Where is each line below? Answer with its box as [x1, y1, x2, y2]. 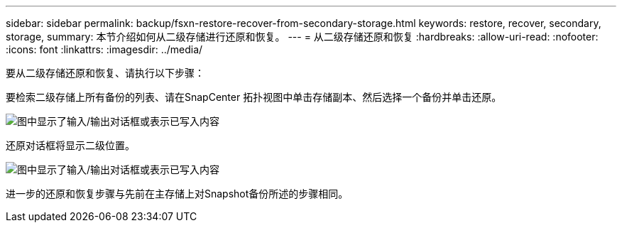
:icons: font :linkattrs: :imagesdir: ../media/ [6, 43, 203, 55]
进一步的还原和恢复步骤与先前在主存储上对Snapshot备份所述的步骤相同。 [6, 188, 349, 200]
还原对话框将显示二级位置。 [6, 139, 135, 151]
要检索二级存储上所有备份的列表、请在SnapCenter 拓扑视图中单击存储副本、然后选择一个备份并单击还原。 [6, 91, 502, 103]
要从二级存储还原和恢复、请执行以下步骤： [6, 67, 204, 79]
